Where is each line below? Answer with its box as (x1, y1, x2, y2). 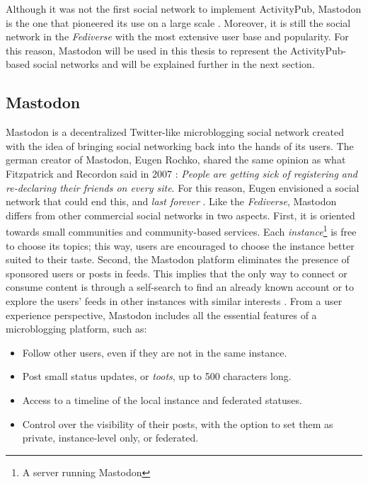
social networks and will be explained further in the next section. (33, 57, 315, 71)
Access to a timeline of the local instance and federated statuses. (22, 392, 302, 407)
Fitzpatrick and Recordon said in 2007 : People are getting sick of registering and (6, 166, 358, 180)
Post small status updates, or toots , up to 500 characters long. (22, 369, 292, 384)
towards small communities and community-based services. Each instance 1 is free (6, 222, 357, 238)
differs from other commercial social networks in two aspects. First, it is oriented (6, 207, 355, 222)
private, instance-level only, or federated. (22, 430, 199, 445)
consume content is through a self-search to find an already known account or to (6, 280, 354, 294)
